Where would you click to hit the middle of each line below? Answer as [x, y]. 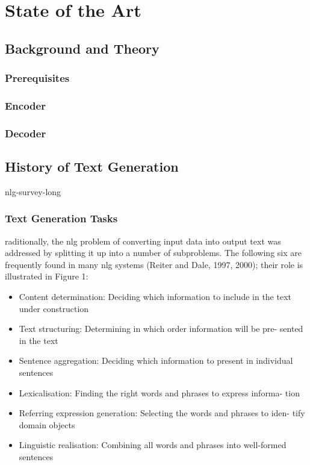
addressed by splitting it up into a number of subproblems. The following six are [153, 253]
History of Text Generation [92, 167]
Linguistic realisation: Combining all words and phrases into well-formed [153, 445]
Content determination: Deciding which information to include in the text [155, 297]
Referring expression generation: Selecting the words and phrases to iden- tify [162, 413]
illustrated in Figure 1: [47, 276]
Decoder [26, 133]
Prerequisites [37, 78]
